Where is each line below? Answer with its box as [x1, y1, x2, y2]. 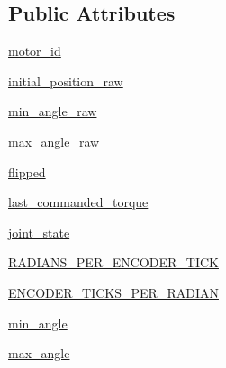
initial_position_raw [8, 71, 123, 90]
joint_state [8, 222, 70, 241]
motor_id [8, 41, 61, 60]
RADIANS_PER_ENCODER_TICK [8, 253, 219, 272]
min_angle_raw [8, 102, 97, 121]
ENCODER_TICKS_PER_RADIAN [8, 283, 219, 301]
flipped [8, 162, 46, 181]
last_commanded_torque [8, 193, 149, 211]
